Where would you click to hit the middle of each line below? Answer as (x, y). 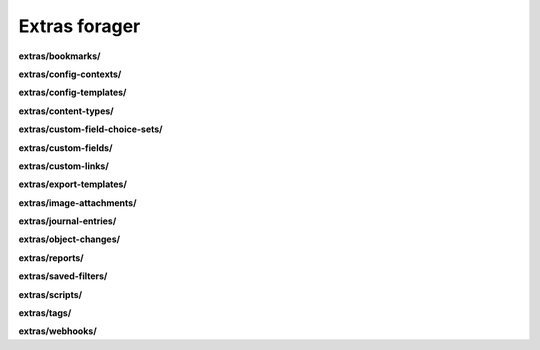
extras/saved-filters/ (63, 276)
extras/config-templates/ (72, 92)
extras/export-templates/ (72, 184)
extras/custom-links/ (63, 166)
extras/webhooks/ (57, 331)
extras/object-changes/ (69, 239)
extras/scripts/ (50, 294)
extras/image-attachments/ (77, 202)
